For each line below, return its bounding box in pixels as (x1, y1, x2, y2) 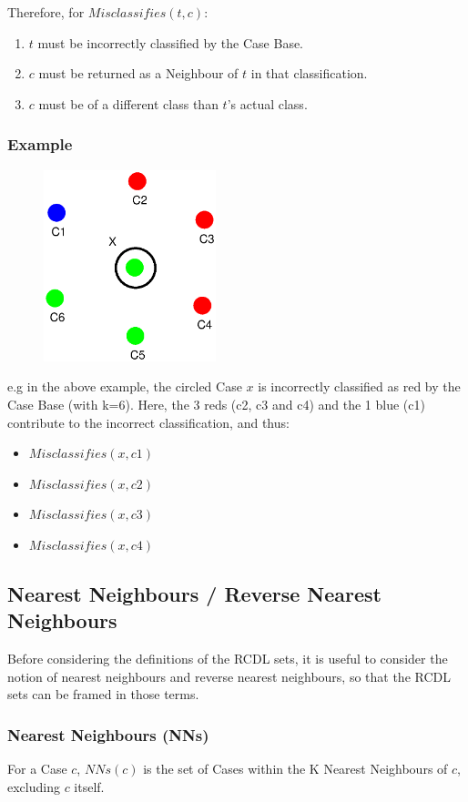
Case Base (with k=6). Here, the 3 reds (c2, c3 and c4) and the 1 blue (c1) (7, 395, 425, 414)
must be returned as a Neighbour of (38, 64, 239, 83)
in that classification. (250, 64, 368, 83)
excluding (7, 777, 60, 796)
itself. (74, 777, 105, 796)
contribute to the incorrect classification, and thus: (7, 412, 290, 431)
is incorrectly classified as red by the (258, 377, 461, 396)
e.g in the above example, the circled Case (7, 377, 242, 396)
